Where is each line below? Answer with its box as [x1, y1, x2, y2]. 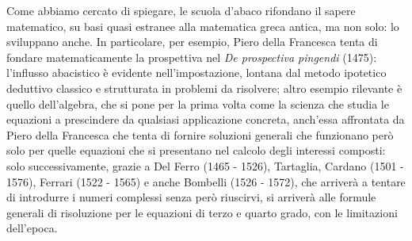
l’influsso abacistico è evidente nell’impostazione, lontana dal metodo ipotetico [6, 64, 387, 81]
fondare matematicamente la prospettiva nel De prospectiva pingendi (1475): [6, 48, 377, 65]
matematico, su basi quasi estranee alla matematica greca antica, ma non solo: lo [6, 17, 399, 34]
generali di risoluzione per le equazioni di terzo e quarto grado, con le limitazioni [6, 204, 398, 220]
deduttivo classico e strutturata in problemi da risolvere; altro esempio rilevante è [6, 79, 402, 96]
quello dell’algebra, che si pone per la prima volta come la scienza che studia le [6, 95, 389, 112]
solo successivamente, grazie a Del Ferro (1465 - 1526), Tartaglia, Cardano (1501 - [6, 157, 404, 174]
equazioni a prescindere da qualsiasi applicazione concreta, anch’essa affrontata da [6, 111, 405, 128]
